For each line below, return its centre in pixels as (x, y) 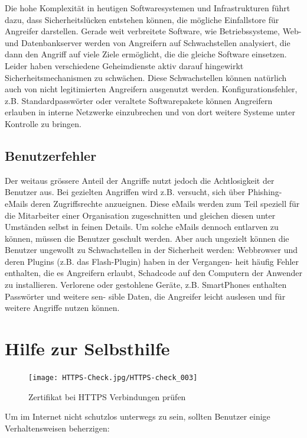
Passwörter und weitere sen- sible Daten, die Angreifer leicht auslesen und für (145, 296)
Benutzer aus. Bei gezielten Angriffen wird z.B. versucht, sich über (125, 192)
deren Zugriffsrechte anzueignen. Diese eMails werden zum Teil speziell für (165, 203)
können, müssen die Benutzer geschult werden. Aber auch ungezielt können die (147, 238)
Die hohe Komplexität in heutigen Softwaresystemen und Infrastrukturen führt (148, 8)
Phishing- (265, 192)
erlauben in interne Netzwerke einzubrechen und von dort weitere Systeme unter (150, 112)
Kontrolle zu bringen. (43, 123)
